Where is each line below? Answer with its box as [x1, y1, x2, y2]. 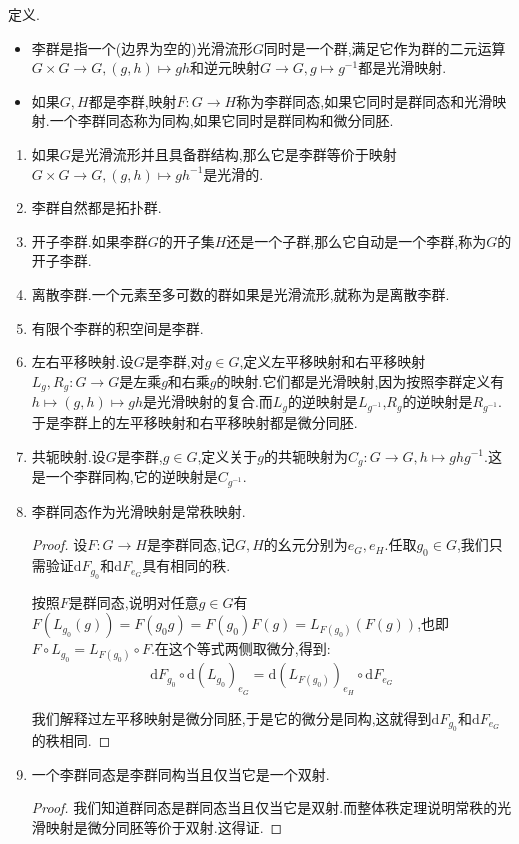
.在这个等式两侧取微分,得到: [150, 638, 331, 659]
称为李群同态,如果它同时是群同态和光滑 [236, 90, 493, 111]
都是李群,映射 [88, 90, 177, 111]
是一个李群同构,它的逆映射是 [31, 465, 218, 486]
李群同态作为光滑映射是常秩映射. [31, 500, 246, 521]
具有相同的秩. [142, 555, 231, 576]
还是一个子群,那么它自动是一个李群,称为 [226, 230, 487, 251]
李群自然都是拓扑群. [31, 197, 162, 218]
